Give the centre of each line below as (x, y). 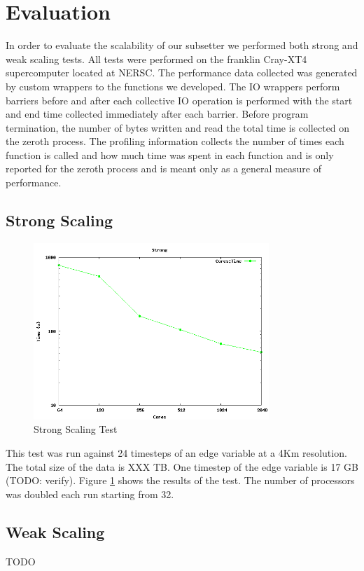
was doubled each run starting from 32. (90, 494)
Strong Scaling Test (76, 429)
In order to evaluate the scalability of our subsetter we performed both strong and (182, 45)
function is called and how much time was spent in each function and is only (170, 154)
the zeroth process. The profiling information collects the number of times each (175, 141)
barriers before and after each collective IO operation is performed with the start (179, 100)
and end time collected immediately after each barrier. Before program (157, 114)
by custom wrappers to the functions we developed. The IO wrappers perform (173, 86)
